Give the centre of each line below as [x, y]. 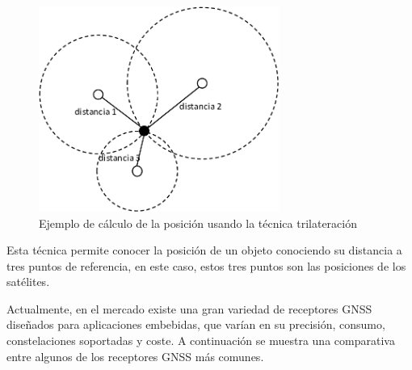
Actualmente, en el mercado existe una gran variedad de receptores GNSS [189, 308]
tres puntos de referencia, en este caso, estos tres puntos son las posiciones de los [206, 265]
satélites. [28, 282]
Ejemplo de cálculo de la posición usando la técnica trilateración [198, 223]
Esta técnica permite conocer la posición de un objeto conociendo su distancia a [204, 250]
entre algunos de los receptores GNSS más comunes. [135, 356]
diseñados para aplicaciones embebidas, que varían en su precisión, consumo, [196, 324]
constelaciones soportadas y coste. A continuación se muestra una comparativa [201, 341]
